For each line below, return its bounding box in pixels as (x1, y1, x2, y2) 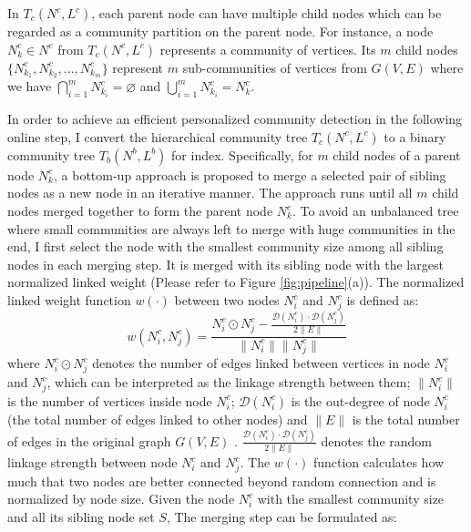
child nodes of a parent (333, 145, 461, 164)
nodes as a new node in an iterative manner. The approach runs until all (7, 183, 413, 202)
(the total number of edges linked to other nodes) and (7, 409, 308, 428)
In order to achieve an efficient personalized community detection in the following (7, 109, 463, 128)
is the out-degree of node (291, 391, 430, 410)
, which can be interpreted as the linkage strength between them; (46, 373, 411, 392)
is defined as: (346, 291, 419, 309)
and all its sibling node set (7, 507, 155, 527)
